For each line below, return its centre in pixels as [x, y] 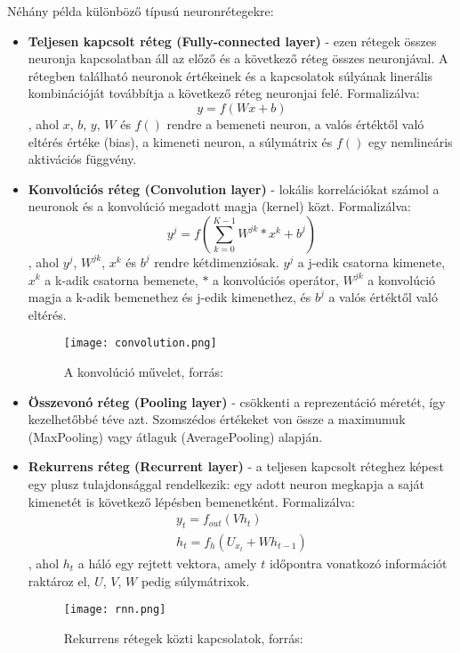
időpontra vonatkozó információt [358, 563]
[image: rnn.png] [115, 610]
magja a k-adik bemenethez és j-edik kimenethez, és [169, 297]
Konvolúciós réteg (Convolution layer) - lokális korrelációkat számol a [234, 188]
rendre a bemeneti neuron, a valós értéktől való [295, 123]
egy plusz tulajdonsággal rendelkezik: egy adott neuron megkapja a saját [226, 483]
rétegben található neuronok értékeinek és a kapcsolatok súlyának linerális [230, 75]
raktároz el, [59, 580]
